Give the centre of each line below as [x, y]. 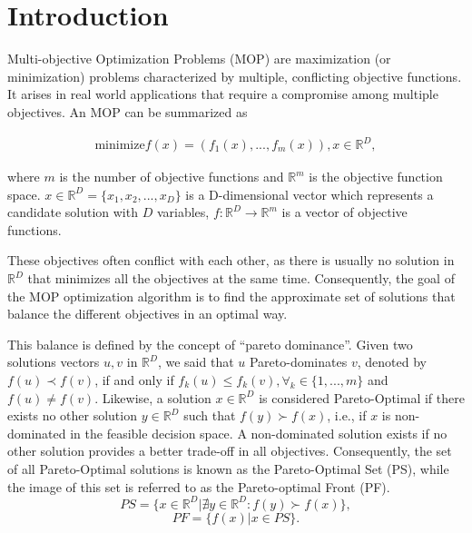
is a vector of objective [344, 212]
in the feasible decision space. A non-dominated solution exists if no [259, 433]
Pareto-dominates [298, 362]
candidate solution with [73, 212]
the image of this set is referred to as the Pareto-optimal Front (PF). [199, 486]
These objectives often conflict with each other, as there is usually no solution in [231, 260]
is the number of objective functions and [172, 177]
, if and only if [134, 379]
